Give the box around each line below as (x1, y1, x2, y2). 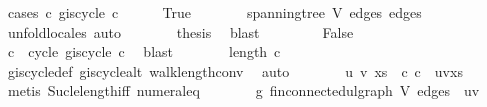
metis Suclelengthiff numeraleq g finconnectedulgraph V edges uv (7, 80, 480, 101)
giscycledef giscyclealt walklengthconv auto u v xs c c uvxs (7, 60, 463, 81)
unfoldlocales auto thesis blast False (7, 21, 354, 42)
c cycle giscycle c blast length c (7, 41, 281, 62)
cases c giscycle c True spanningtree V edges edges (7, 2, 422, 22)
